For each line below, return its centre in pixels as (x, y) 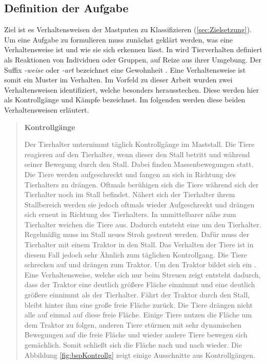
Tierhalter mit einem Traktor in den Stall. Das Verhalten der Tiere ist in (139, 244)
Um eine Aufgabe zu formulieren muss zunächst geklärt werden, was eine (119, 39)
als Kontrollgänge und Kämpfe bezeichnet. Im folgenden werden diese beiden (125, 100)
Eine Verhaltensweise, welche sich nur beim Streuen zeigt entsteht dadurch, (142, 274)
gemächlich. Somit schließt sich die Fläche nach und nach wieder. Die (133, 345)
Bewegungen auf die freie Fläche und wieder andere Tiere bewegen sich (136, 335)
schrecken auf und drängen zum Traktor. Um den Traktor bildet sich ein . (140, 264)
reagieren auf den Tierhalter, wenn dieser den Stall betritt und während (137, 154)
